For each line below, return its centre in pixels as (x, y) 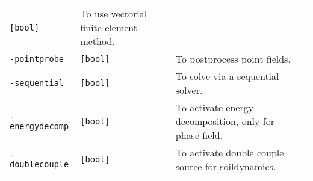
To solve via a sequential (227, 76)
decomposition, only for (225, 121)
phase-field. (199, 135)
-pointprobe (37, 59)
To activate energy (215, 107)
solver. (189, 90)
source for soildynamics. (226, 166)
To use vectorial (114, 14)
